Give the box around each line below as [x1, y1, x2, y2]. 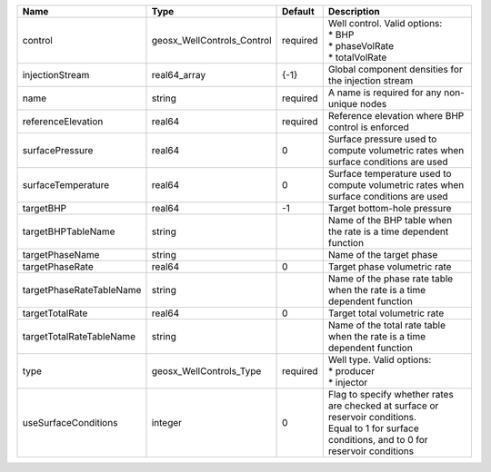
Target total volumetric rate [327, 307, 445, 320]
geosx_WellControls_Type [151, 365, 262, 377]
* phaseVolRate [327, 40, 395, 52]
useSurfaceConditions [22, 417, 118, 428]
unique [327, 98, 358, 110]
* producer [327, 365, 376, 377]
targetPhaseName [22, 249, 100, 261]
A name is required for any [327, 86, 442, 99]
